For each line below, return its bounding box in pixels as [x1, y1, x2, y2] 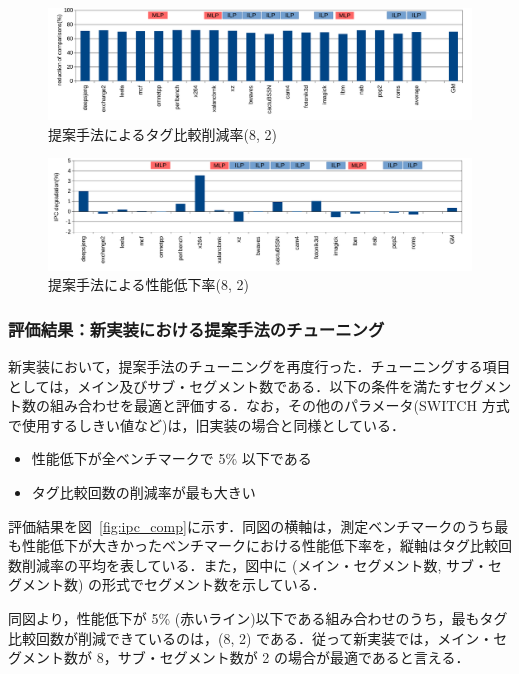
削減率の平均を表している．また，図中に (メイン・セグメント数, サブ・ [21, 554, 488, 575]
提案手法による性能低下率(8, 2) [48, 274, 250, 295]
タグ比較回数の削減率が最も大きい [31, 481, 256, 502]
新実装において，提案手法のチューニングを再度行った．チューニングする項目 [8, 356, 511, 376]
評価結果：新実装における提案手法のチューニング [8, 316, 385, 341]
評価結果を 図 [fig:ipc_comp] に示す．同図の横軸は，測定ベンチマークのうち [8, 515, 495, 536]
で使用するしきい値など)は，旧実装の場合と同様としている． [8, 414, 406, 435]
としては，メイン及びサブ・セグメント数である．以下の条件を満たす [8, 375, 456, 396]
